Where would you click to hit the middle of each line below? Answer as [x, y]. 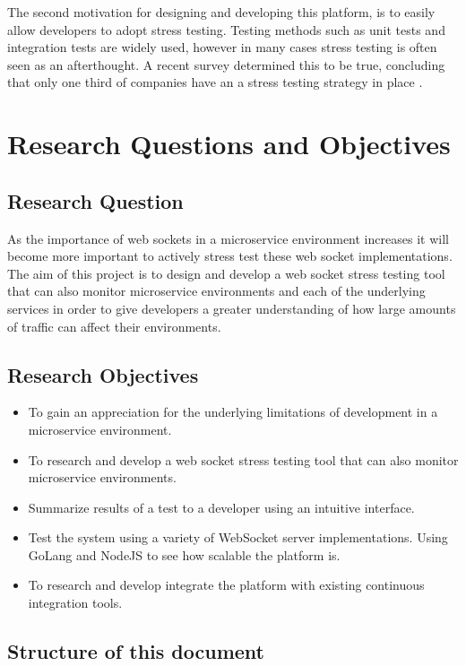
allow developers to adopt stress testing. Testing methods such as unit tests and [226, 29]
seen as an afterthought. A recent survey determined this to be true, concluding [226, 64]
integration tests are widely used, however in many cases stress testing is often [222, 47]
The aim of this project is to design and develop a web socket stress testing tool [226, 273]
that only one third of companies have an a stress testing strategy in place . [215, 82]
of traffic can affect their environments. [114, 326]
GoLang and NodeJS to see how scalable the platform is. [184, 554]
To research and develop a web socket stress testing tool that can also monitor [243, 459]
